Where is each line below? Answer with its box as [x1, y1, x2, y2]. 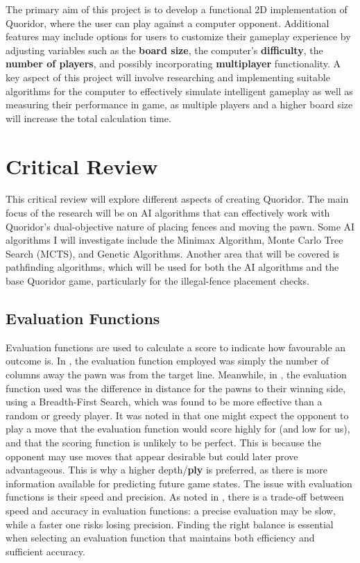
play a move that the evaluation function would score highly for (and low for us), [6, 421, 350, 436]
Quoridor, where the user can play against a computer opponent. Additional [6, 15, 329, 30]
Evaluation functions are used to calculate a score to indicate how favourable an [6, 339, 346, 354]
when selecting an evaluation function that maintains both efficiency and [6, 530, 315, 545]
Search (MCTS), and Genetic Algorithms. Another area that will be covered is [6, 246, 340, 260]
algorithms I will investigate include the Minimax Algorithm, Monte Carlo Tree [6, 233, 343, 247]
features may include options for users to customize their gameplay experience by [6, 29, 351, 44]
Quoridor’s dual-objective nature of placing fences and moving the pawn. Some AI [6, 219, 355, 233]
